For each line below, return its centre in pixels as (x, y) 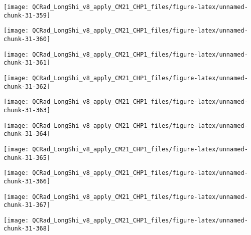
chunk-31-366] (27, 181)
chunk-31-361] (27, 63)
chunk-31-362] (27, 86)
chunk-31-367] (27, 205)
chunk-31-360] (27, 39)
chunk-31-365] (27, 158)
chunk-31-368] (27, 229)
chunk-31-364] (27, 134)
